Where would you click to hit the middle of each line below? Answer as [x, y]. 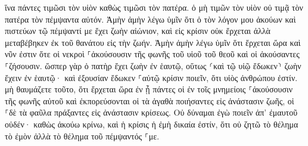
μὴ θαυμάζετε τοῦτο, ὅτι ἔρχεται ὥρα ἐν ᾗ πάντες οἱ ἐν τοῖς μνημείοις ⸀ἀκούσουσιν [149, 89]
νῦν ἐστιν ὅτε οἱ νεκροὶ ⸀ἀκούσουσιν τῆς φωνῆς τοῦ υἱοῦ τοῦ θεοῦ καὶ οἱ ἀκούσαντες [152, 54]
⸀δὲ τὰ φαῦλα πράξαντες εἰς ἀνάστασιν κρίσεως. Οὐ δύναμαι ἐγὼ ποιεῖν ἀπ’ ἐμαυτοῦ [151, 112]
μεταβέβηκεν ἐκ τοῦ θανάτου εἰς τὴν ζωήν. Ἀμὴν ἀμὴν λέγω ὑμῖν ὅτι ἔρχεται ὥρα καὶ [153, 42]
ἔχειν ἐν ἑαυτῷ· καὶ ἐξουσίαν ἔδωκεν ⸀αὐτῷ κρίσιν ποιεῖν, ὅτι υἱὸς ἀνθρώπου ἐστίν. [151, 77]
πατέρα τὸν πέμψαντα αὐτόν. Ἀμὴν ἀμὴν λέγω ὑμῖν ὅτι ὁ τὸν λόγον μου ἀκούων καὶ [150, 19]
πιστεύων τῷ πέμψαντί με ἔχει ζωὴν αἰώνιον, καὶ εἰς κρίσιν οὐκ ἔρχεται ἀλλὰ [138, 31]
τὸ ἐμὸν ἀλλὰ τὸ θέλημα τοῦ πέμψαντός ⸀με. [82, 136]
